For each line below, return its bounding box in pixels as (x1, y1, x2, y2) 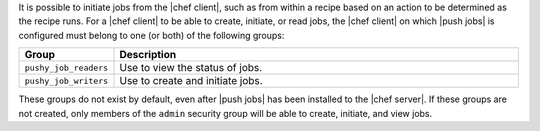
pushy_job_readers (24, 62, 109, 73)
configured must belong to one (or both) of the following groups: (18, 29, 285, 41)
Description (119, 48, 177, 62)
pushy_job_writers (24, 75, 109, 86)
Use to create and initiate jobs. (119, 74, 264, 88)
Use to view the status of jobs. (119, 61, 263, 75)
